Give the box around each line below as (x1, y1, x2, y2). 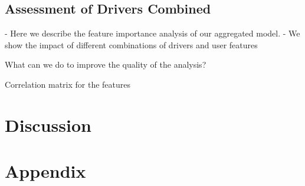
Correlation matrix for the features (5, 78, 131, 90)
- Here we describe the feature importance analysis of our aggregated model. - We (5, 27, 300, 39)
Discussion (5, 112, 91, 137)
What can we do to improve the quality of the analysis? (5, 58, 206, 71)
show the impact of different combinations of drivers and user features (5, 38, 258, 51)
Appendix (5, 159, 86, 183)
